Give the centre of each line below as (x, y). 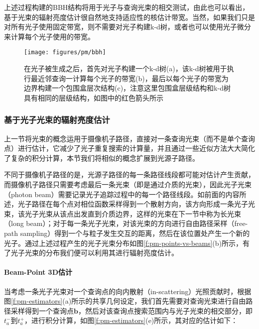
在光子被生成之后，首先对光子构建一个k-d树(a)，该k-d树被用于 (126, 68)
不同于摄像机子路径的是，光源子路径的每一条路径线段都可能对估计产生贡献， (129, 174)
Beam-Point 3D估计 (38, 272)
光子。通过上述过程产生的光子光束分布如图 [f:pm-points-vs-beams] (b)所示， (123, 243)
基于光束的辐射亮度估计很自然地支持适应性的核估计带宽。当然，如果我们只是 (129, 17)
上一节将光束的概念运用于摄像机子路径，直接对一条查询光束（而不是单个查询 (129, 138)
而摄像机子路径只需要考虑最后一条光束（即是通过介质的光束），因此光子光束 (128, 184)
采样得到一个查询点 (42, 310)
